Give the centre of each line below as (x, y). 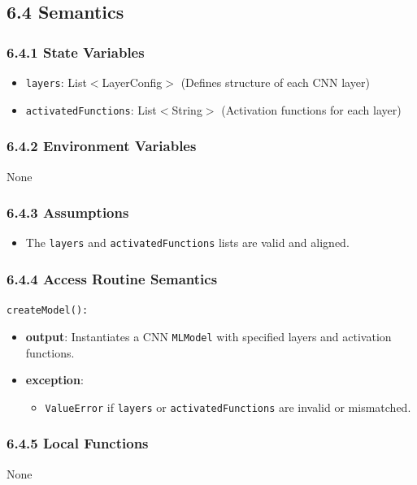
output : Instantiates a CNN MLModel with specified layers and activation (208, 336)
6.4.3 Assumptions (68, 212)
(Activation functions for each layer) (311, 109)
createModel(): (48, 311)
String (187, 109)
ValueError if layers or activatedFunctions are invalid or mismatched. (228, 407)
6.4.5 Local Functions (78, 443)
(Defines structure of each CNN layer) (275, 82)
